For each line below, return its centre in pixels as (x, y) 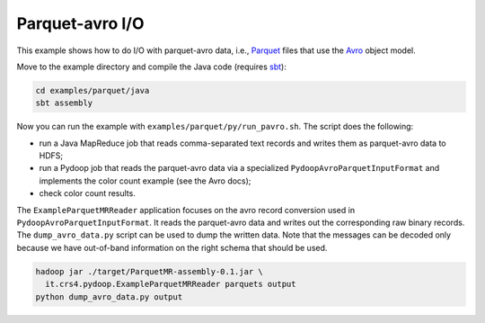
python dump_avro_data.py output (109, 296)
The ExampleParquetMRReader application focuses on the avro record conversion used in (185, 210)
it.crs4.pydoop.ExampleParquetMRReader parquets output (171, 284)
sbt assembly (64, 103)
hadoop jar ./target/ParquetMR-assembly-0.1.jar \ (150, 271)
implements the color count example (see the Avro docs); (145, 181)
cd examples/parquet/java (93, 90)
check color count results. (88, 193)
